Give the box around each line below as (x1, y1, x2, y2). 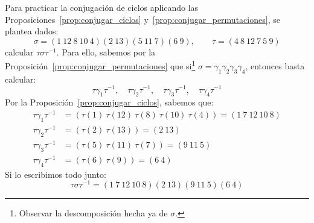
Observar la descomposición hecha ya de (19, 207, 168, 219)
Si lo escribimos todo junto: (5, 168, 106, 180)
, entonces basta (245, 60, 305, 72)
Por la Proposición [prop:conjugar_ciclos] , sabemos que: (5, 96, 214, 108)
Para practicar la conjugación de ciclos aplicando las (5, 1, 199, 13)
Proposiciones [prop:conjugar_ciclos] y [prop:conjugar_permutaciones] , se (5, 13, 280, 25)
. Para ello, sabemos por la (56, 45, 156, 58)
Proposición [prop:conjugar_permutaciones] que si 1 (5, 58, 196, 72)
